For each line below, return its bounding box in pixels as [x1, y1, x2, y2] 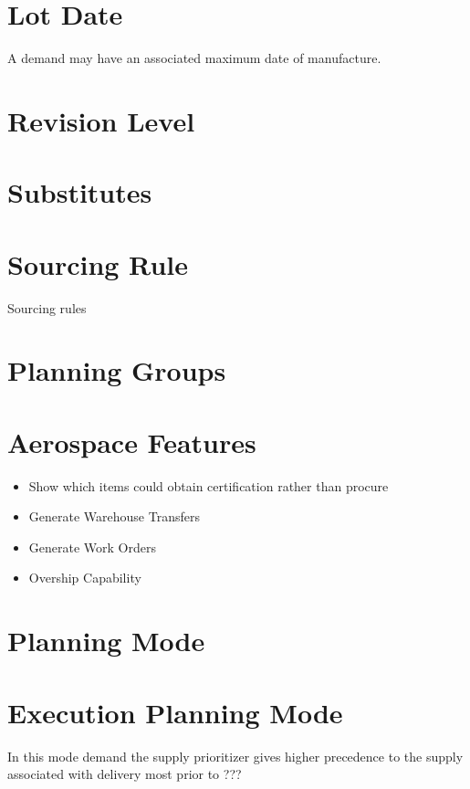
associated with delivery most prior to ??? [7, 764, 242, 784]
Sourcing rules [7, 298, 87, 317]
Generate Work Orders [28, 537, 156, 556]
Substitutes [7, 174, 152, 211]
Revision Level [7, 101, 195, 139]
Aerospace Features [7, 423, 256, 460]
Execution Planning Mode [7, 693, 343, 731]
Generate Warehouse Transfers [28, 507, 200, 526]
